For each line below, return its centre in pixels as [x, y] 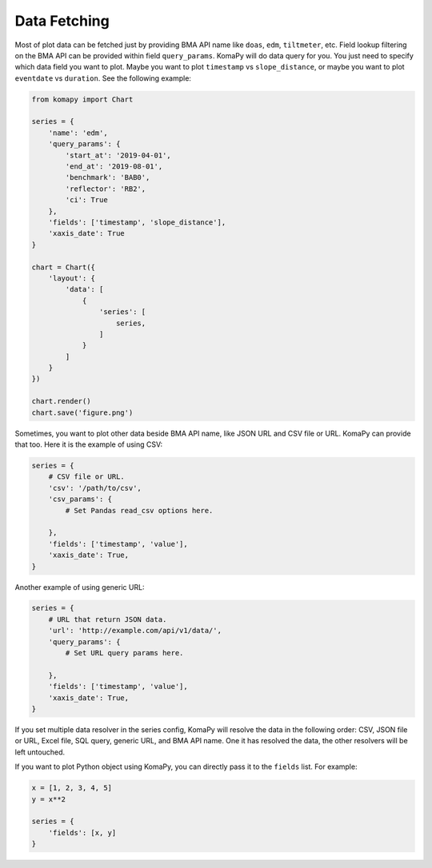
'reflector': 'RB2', [106, 189]
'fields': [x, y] [82, 832]
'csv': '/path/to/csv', [95, 488]
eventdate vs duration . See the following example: [103, 78]
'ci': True [86, 200]
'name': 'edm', [78, 133]
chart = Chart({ [64, 267]
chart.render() [61, 401]
